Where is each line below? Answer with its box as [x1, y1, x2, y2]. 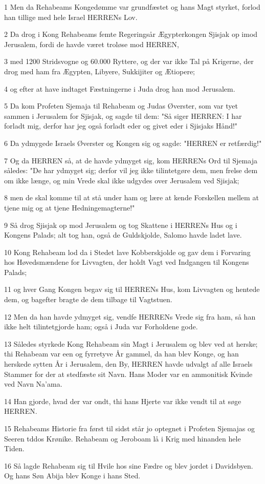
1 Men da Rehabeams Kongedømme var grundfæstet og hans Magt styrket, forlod [4, 2, 260, 12]
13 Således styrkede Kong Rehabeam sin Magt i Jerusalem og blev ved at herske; [4, 338, 258, 349]
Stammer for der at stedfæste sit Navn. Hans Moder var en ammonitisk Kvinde [4, 368, 253, 379]
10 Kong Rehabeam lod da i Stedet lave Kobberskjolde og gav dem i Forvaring [4, 246, 251, 257]
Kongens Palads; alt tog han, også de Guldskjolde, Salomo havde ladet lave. [4, 229, 242, 240]
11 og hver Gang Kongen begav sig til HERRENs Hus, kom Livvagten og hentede [4, 284, 260, 294]
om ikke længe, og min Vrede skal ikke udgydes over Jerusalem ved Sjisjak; [4, 175, 239, 185]
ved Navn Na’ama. [4, 378, 62, 389]
